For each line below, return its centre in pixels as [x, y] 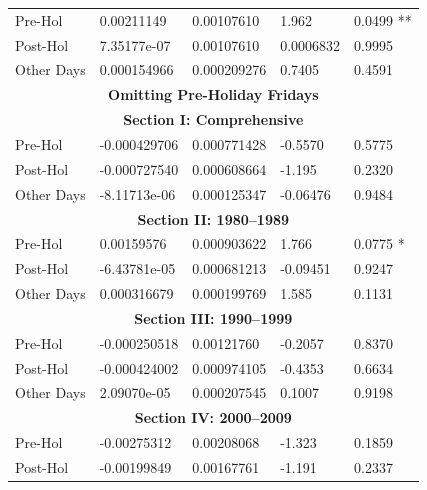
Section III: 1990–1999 [213, 317]
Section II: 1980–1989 [213, 218]
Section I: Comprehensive [213, 119]
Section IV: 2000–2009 [213, 417]
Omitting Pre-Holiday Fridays [213, 94]
